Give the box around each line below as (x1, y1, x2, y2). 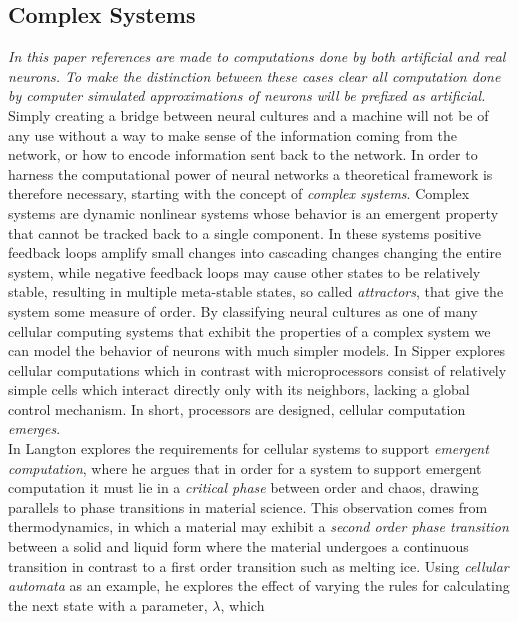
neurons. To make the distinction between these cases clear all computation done (8, 65, 501, 86)
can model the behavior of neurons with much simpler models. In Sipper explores (8, 340, 506, 361)
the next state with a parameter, (8, 594, 208, 615)
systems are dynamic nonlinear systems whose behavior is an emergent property (8, 202, 499, 223)
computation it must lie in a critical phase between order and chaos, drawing (8, 477, 479, 498)
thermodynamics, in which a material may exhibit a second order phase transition (8, 516, 509, 537)
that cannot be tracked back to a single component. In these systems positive (8, 222, 481, 243)
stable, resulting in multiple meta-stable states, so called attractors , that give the (8, 281, 504, 302)
